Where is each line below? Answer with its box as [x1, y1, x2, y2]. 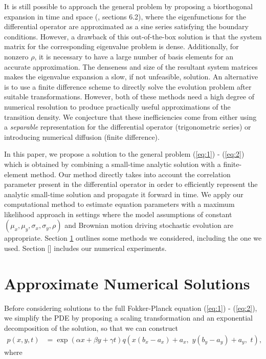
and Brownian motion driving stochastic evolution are [64, 220, 234, 230]
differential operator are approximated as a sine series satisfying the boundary [4, 21, 249, 32]
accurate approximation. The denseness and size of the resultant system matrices [4, 61, 258, 72]
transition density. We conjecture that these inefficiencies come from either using [4, 111, 257, 122]
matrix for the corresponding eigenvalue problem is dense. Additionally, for [4, 41, 239, 52]
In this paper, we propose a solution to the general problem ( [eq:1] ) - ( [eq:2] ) [4, 149, 245, 159]
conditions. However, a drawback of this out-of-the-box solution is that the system [4, 31, 262, 41]
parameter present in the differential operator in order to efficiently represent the [4, 179, 258, 189]
